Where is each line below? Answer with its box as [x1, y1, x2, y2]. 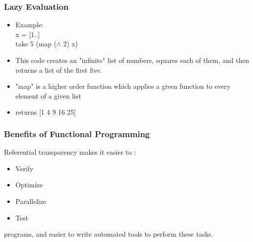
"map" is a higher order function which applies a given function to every [15, 81, 231, 91]
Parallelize [15, 196, 46, 206]
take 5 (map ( [15, 39, 57, 49]
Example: [15, 20, 44, 30]
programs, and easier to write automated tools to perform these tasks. [4, 229, 214, 239]
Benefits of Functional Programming [4, 127, 150, 140]
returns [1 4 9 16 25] [15, 107, 76, 117]
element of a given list [15, 90, 81, 101]
